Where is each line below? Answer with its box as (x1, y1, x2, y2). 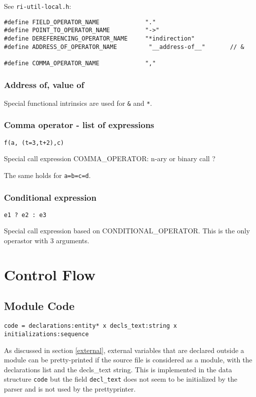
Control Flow (4, 264, 96, 284)
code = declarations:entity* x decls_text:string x (4, 322, 177, 330)
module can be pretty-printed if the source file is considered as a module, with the (4, 354, 253, 365)
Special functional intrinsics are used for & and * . (4, 97, 152, 108)
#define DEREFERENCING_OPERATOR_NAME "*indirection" (4, 35, 195, 42)
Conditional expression (4, 191, 97, 203)
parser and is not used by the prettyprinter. (4, 383, 136, 394)
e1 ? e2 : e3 (4, 211, 46, 219)
